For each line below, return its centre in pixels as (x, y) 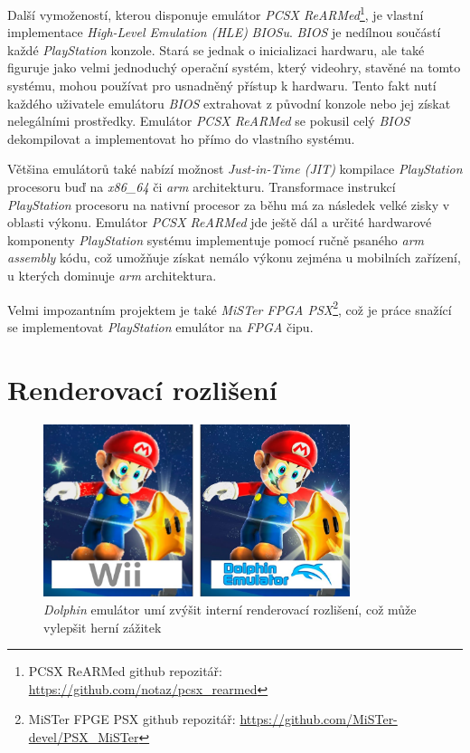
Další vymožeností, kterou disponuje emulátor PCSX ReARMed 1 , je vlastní (216, 13)
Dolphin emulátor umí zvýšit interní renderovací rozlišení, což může (230, 609)
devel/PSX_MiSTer (84, 736)
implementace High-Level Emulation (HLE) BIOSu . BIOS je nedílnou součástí (224, 32)
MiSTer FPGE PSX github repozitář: (132, 719)
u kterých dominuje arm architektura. (112, 275)
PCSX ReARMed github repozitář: (125, 671)
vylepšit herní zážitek (103, 627)
